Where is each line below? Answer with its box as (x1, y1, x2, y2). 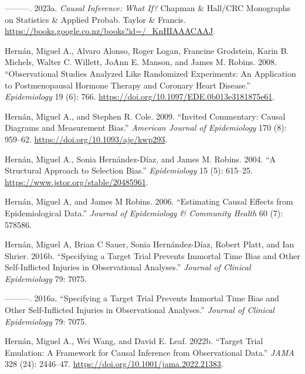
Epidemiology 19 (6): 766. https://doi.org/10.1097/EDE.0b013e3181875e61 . (5, 90, 275, 103)
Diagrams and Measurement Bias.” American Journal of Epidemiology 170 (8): (5, 121, 287, 134)
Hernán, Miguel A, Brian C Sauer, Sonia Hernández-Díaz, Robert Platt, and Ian (5, 238, 294, 250)
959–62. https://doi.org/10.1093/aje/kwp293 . (5, 132, 168, 145)
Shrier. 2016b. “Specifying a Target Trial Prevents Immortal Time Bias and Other (5, 249, 300, 261)
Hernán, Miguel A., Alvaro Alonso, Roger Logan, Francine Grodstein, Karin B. (5, 44, 289, 56)
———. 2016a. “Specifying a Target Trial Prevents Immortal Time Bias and (5, 292, 279, 304)
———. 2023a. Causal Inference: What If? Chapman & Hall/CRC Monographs (5, 2, 291, 13)
